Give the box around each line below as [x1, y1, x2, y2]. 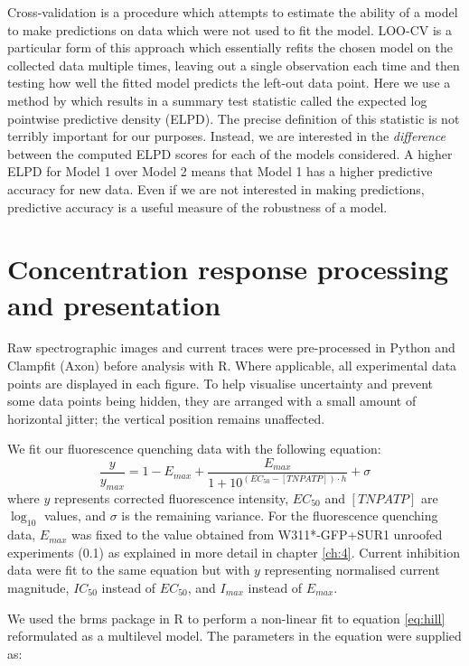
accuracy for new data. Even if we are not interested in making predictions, [7, 179, 425, 198]
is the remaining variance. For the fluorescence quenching [121, 506, 438, 525]
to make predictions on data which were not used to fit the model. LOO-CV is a [7, 20, 453, 39]
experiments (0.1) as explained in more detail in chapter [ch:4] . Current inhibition [7, 542, 460, 561]
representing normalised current [264, 560, 440, 579]
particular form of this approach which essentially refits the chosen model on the [7, 38, 453, 57]
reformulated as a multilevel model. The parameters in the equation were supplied [7, 626, 462, 645]
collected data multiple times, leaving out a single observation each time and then [7, 55, 460, 74]
